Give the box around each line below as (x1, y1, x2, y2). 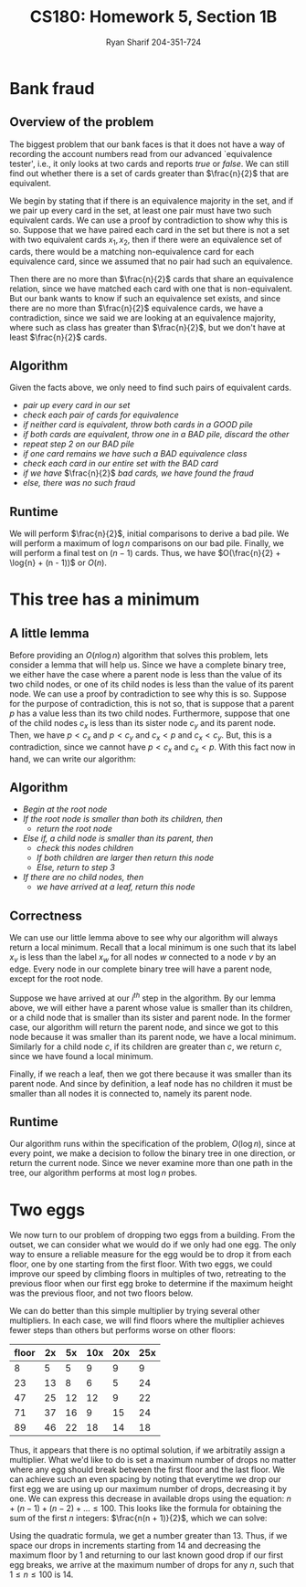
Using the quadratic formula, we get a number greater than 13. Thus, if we (9, 1530, 288, 1541)
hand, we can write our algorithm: (9, 753, 137, 764)
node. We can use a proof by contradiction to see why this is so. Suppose (9, 688, 288, 699)
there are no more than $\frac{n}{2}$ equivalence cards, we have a (9, 302, 264, 313)
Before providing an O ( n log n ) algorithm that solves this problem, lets (9, 650, 269, 661)
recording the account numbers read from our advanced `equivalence (9, 148, 272, 159)
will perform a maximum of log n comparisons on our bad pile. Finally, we (9, 538, 285, 549)
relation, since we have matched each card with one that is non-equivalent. (9, 283, 292, 294)
